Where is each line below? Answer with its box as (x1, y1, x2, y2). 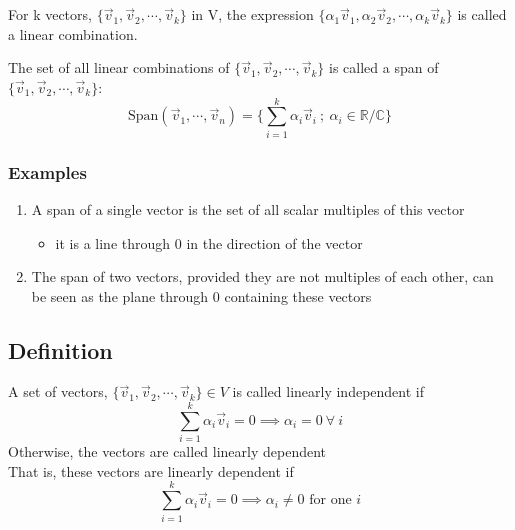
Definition (8, 334, 113, 365)
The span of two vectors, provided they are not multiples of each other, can (31, 266, 494, 287)
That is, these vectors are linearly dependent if (8, 460, 294, 481)
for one (309, 493, 352, 508)
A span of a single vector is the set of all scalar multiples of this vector (31, 198, 465, 219)
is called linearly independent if (232, 381, 424, 402)
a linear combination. (8, 23, 138, 44)
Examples (8, 159, 87, 184)
